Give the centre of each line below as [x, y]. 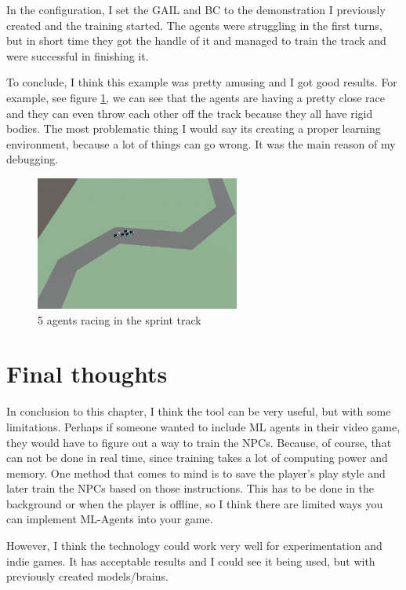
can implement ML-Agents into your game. [110, 519]
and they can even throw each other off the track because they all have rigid [190, 113]
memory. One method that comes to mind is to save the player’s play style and [196, 473]
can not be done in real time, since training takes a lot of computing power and [197, 458]
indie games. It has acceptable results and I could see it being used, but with [191, 561]
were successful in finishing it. [78, 55]
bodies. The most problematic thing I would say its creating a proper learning [194, 128]
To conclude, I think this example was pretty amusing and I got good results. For [202, 82]
